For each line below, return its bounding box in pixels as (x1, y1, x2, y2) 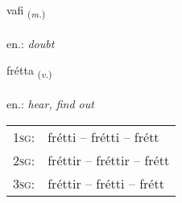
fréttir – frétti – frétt (48, 173, 164, 193)
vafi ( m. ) (6, 2, 46, 20)
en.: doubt (6, 35, 55, 51)
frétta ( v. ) (6, 62, 52, 81)
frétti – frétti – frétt (48, 127, 159, 146)
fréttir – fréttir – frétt (48, 150, 170, 169)
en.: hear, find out (6, 95, 94, 112)
